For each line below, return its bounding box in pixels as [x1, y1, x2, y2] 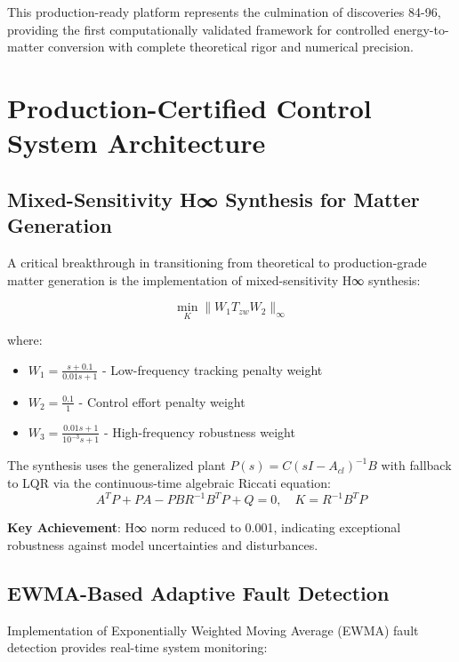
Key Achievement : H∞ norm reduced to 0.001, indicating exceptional [7, 518, 401, 537]
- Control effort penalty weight [78, 392, 246, 411]
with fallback [381, 456, 452, 475]
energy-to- [393, 20, 449, 38]
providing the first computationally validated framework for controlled [7, 20, 391, 38]
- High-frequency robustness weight [103, 422, 295, 441]
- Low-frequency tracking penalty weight [102, 360, 323, 379]
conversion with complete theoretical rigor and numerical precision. [47, 37, 414, 56]
